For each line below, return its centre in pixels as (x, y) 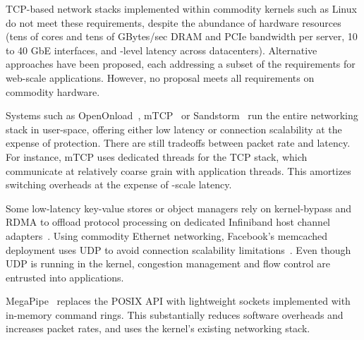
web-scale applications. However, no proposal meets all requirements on (160, 77)
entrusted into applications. (65, 277)
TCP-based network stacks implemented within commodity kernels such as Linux (181, 8)
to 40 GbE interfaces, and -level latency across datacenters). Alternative (162, 50)
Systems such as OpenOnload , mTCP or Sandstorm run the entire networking (182, 115)
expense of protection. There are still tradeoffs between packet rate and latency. (178, 143)
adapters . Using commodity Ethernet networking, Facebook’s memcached (167, 235)
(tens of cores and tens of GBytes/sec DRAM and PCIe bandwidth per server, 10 (182, 36)
